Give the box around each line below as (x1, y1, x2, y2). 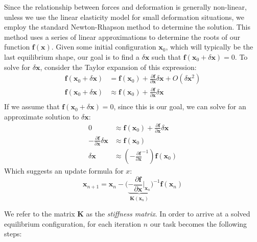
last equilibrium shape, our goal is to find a (4, 51, 139, 62)
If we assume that (4, 101, 60, 112)
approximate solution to (4, 111, 79, 122)
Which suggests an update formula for (4, 165, 124, 176)
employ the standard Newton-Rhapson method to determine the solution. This (4, 21, 251, 32)
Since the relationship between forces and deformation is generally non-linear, (4, 2, 247, 12)
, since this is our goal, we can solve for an (113, 101, 246, 112)
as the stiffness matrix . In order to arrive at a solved (86, 208, 250, 219)
